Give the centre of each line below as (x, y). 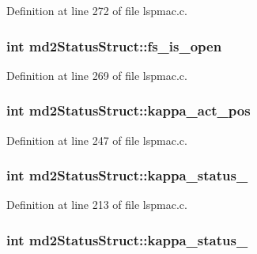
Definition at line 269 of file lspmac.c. (97, 75)
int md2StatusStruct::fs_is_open (114, 45)
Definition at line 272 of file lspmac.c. (97, 10)
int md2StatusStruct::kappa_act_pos (128, 110)
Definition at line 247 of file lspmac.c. (97, 140)
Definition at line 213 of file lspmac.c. (97, 205)
